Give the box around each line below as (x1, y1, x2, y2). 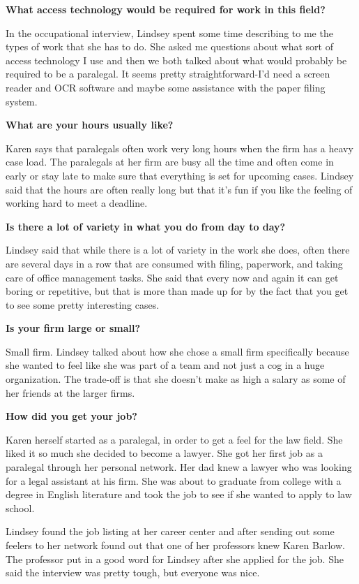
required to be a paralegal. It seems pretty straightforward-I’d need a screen (6, 66, 330, 81)
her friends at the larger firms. (6, 385, 135, 400)
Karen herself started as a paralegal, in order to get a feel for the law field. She (6, 432, 343, 446)
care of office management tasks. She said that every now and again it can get (6, 270, 339, 284)
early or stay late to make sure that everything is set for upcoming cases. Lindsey (6, 168, 354, 182)
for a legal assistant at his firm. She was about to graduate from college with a (6, 473, 342, 488)
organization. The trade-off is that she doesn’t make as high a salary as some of (6, 372, 346, 386)
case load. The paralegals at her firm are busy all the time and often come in (6, 154, 334, 169)
